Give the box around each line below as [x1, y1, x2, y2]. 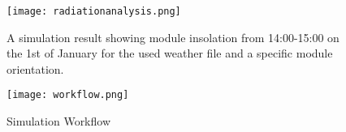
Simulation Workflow [6, 113, 111, 130]
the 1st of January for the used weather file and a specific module [6, 45, 333, 62]
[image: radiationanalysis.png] [6, 6, 181, 17]
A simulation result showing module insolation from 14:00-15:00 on [6, 28, 340, 45]
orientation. [6, 60, 64, 77]
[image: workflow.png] [6, 89, 129, 101]
